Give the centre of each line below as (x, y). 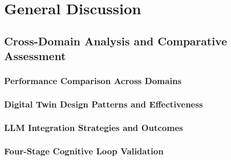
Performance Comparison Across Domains (93, 81)
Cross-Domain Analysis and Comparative (116, 41)
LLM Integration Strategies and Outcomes (94, 128)
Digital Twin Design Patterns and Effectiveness (103, 104)
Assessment (35, 56)
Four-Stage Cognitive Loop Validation (84, 151)
